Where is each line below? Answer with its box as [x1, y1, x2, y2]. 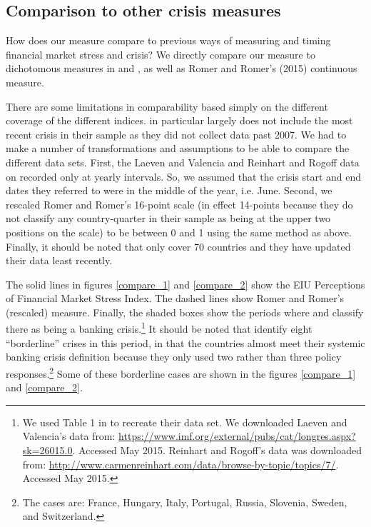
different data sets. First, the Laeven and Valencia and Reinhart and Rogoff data [6, 154, 360, 169]
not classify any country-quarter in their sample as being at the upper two [6, 211, 331, 226]
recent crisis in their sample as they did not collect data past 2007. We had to [6, 126, 347, 141]
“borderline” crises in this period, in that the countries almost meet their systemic [6, 335, 365, 350]
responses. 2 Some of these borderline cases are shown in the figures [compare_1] [6, 363, 356, 381]
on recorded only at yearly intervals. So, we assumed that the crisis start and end [6, 169, 362, 184]
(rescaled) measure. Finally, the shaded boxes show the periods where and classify [6, 304, 364, 319]
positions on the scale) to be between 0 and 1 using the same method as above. [6, 224, 352, 239]
